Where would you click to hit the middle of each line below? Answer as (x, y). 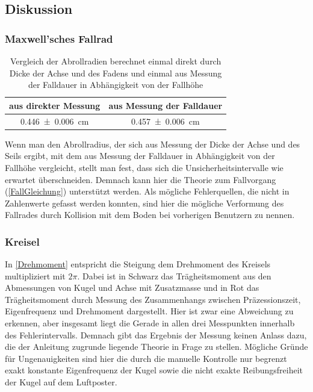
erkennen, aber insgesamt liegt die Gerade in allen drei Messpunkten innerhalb (150, 323)
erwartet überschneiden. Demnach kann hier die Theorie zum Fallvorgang (141, 179)
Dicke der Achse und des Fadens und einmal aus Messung (116, 73)
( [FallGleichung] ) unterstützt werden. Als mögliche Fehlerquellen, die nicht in (147, 191)
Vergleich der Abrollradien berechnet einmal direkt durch (116, 61)
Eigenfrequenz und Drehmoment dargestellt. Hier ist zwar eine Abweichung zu (149, 311)
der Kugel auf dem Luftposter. (61, 382)
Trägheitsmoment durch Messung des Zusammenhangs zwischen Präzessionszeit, (153, 299)
